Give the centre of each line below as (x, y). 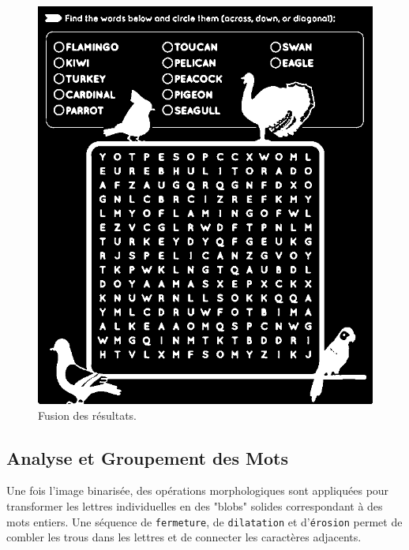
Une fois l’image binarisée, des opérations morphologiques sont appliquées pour (198, 490)
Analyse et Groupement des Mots (147, 457)
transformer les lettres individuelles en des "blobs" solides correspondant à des (195, 505)
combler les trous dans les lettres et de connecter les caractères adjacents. (184, 537)
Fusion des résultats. (87, 415)
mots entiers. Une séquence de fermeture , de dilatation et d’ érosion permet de (204, 521)
